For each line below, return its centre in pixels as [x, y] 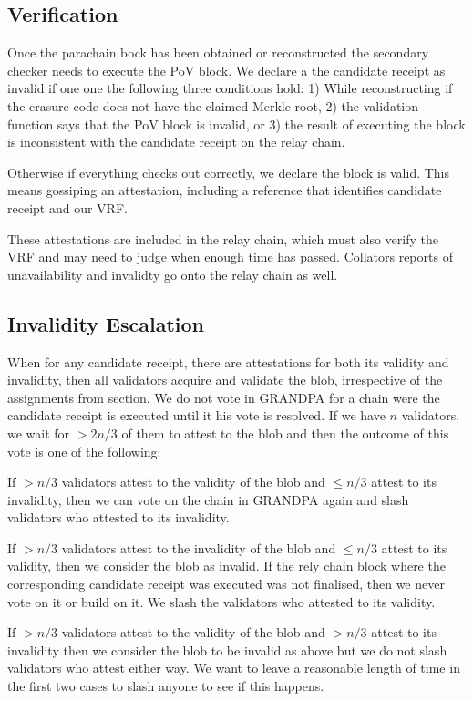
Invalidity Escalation [106, 323]
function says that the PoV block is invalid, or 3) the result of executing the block [236, 124]
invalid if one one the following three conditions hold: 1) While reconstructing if [230, 88]
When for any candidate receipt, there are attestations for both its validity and [228, 361]
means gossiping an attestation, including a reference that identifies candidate [225, 190]
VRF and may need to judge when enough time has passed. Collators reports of [230, 257]
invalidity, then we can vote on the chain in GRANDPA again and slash [208, 499]
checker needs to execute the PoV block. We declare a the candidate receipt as [226, 70]
